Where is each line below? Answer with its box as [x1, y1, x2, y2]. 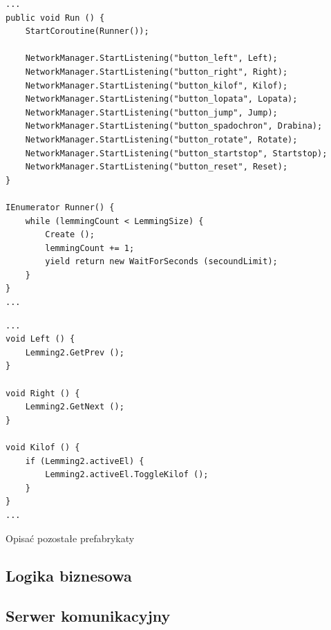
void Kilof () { [6, 443, 80, 452]
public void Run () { [6, 12, 105, 23]
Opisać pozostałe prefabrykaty [6, 530, 135, 545]
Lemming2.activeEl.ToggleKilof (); [45, 470, 209, 480]
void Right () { [6, 388, 80, 398]
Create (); [45, 230, 95, 240]
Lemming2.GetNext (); [25, 402, 124, 412]
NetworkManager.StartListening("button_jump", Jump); [25, 107, 278, 118]
